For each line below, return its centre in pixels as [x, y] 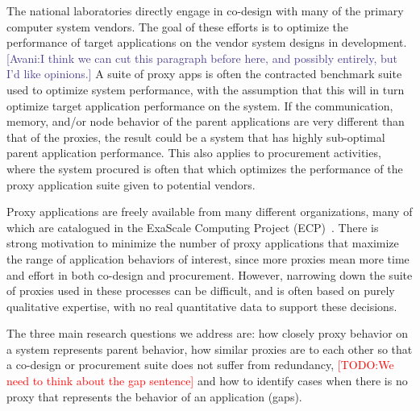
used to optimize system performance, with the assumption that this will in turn [206, 89]
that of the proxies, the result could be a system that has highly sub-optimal [196, 137]
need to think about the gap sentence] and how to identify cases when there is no [207, 381]
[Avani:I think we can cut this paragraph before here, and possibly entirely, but [202, 58]
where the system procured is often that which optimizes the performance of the [205, 168]
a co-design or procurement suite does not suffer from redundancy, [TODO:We [200, 365]
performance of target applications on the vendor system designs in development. [207, 42]
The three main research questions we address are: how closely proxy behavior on [208, 333]
